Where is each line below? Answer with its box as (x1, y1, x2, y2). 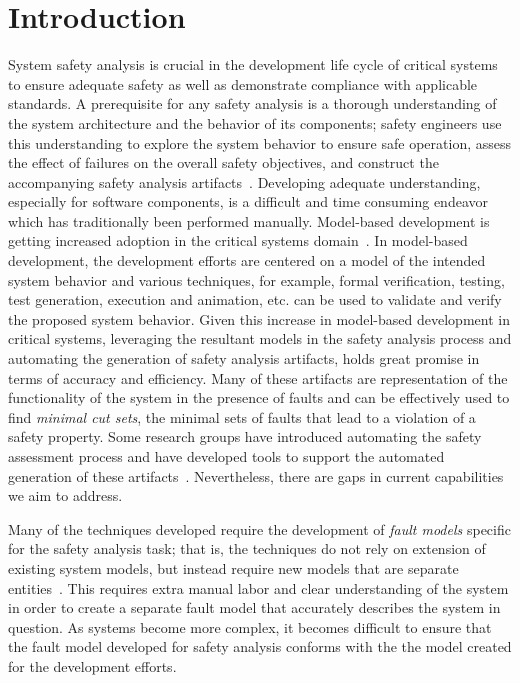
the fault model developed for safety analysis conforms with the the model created (8, 636, 512, 657)
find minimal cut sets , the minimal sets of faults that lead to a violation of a (8, 406, 476, 427)
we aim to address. (8, 485, 123, 506)
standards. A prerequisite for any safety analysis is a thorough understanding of (8, 93, 497, 114)
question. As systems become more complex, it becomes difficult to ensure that (8, 616, 492, 637)
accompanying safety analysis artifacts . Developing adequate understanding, (8, 171, 481, 192)
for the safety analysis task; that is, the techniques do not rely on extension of (8, 538, 486, 559)
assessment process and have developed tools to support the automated (8, 446, 445, 466)
